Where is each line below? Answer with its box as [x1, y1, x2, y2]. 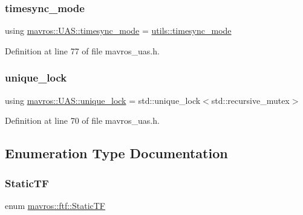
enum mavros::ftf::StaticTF [5, 199, 106, 211]
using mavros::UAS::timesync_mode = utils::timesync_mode [5, 24, 232, 37]
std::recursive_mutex [211, 94, 290, 106]
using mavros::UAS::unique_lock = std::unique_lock [5, 94, 201, 106]
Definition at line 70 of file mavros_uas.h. [5, 114, 160, 127]
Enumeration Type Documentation [5, 144, 228, 162]
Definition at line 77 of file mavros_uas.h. [5, 44, 160, 57]
